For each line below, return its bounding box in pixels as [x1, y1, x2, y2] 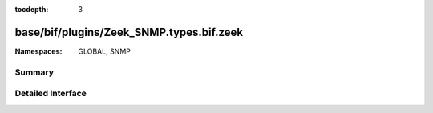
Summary [14, 67, 55, 78]
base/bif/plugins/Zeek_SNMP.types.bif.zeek [14, 25, 244, 39]
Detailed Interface [14, 88, 87, 99]
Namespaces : [14, 46, 63, 56]
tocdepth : [14, 5, 49, 14]
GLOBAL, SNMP [78, 46, 132, 56]
